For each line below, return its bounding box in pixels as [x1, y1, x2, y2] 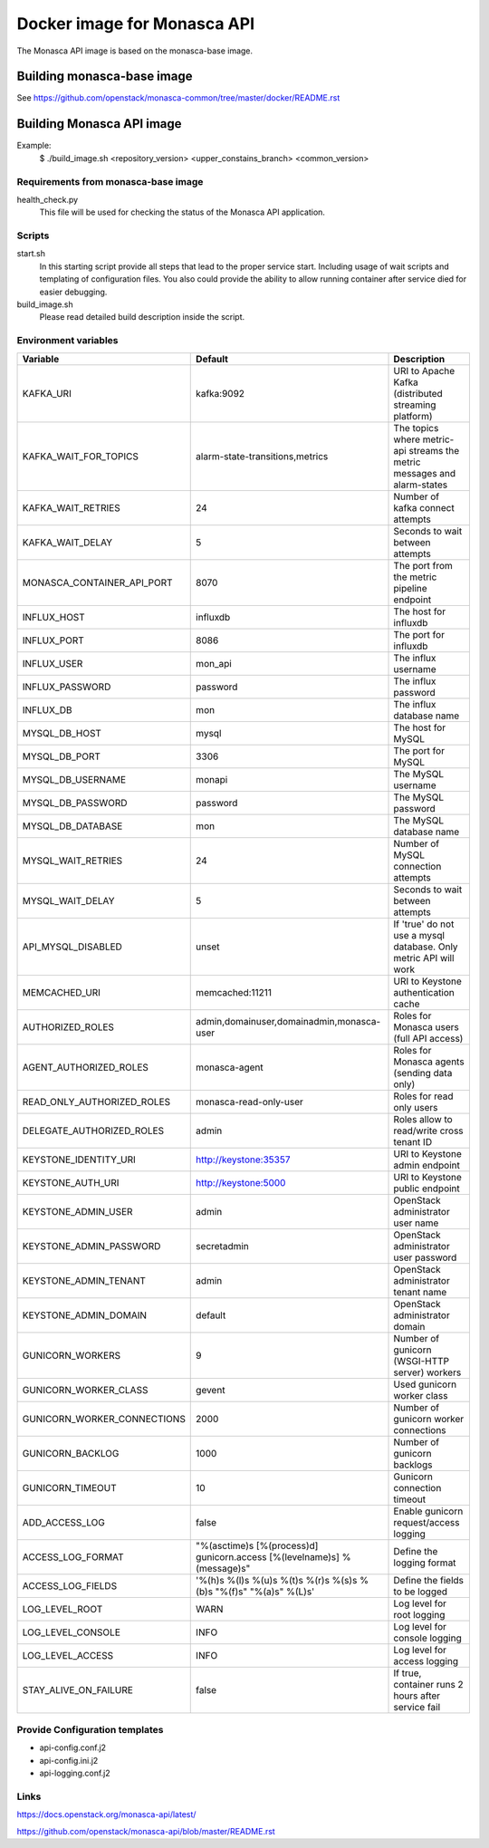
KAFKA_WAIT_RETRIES [22, 501, 121, 514]
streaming [393, 399, 436, 411]
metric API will [393, 951, 455, 964]
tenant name [393, 1285, 447, 1298]
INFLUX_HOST [22, 611, 85, 623]
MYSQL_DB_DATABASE [22, 820, 123, 833]
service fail [393, 1700, 441, 1713]
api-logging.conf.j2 [39, 1767, 110, 1779]
